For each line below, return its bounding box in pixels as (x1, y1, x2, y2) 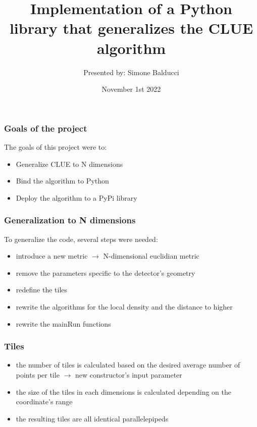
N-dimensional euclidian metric (103, 251, 199, 261)
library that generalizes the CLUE (9, 18, 253, 38)
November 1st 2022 (101, 84, 161, 94)
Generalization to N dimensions (4, 214, 136, 226)
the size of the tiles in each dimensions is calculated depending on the (16, 386, 231, 397)
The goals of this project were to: (4, 141, 107, 152)
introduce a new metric (16, 251, 88, 261)
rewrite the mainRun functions (16, 318, 111, 329)
